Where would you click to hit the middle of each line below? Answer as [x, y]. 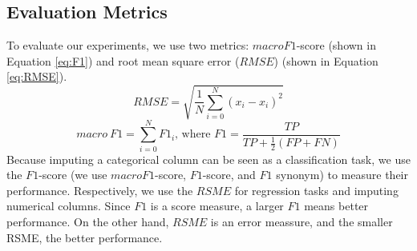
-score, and [229, 175]
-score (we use [73, 175]
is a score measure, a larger [217, 206]
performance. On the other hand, [88, 222]
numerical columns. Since [69, 206]
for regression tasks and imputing [316, 190]
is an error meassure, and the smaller [302, 222]
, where [193, 135]
